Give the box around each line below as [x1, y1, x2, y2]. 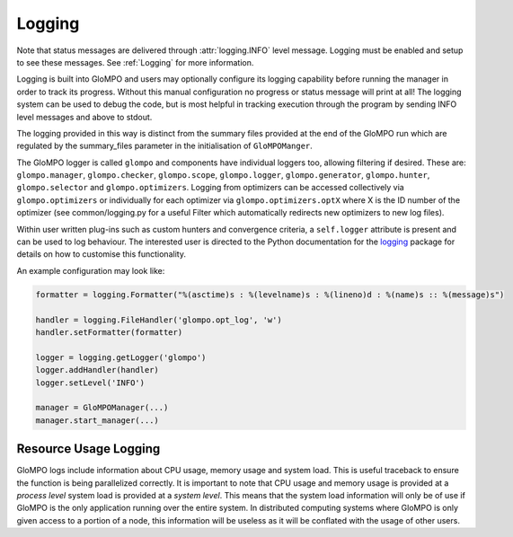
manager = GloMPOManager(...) [35, 402, 169, 413]
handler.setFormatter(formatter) [35, 327, 183, 337]
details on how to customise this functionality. [16, 249, 186, 260]
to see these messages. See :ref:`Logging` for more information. [16, 57, 254, 67]
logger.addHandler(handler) [35, 365, 159, 375]
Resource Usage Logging [16, 441, 161, 457]
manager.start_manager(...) [35, 415, 159, 426]
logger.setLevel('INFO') [35, 377, 146, 388]
